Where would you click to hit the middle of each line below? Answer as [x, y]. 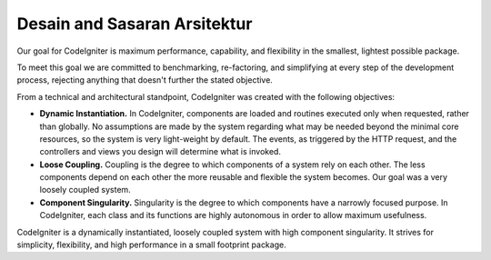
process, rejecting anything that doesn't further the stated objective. [145, 80]
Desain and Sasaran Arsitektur [135, 24]
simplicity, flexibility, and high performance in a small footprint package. [151, 245]
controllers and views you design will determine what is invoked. [160, 152]
